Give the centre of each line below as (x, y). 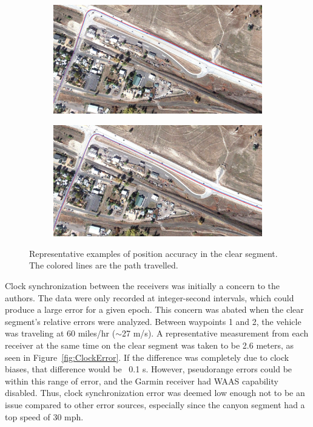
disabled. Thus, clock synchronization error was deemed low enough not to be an (155, 393)
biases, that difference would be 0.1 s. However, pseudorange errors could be (149, 369)
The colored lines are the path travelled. (104, 265)
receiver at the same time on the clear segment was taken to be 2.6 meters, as (150, 345)
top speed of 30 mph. (44, 416)
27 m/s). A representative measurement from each (215, 333)
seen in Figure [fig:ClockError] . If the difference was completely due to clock (147, 357)
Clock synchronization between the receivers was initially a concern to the (143, 286)
